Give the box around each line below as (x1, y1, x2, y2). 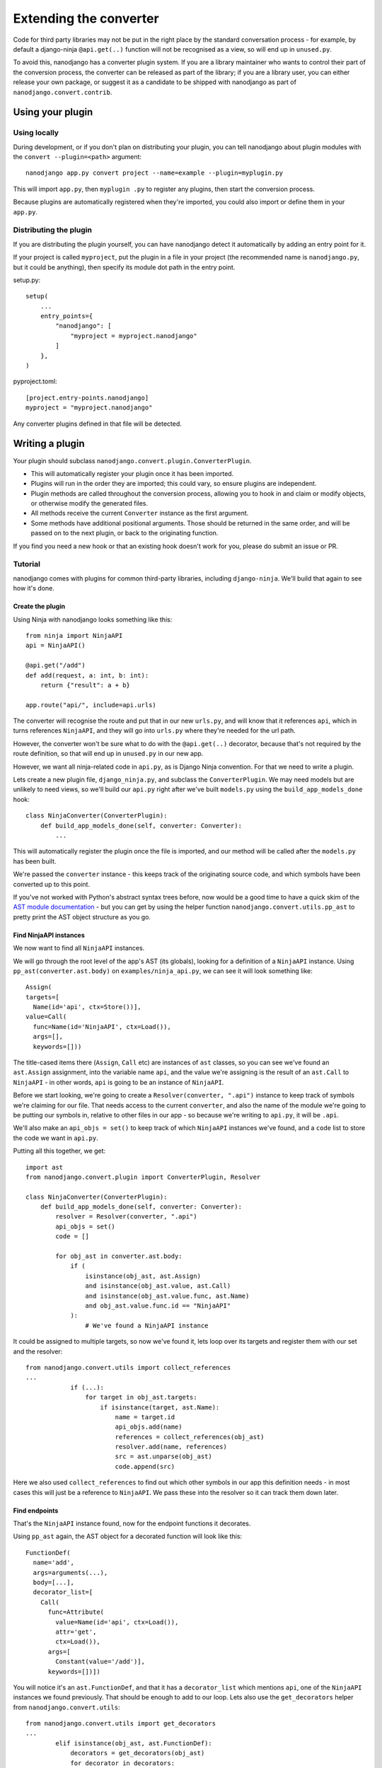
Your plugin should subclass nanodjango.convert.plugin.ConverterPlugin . (13, 456, 252, 465)
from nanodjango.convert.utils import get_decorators (25, 1719, 216, 1728)
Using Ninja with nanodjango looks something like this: (13, 615, 173, 624)
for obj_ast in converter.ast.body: (55, 1252, 183, 1260)
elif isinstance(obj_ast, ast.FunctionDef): (55, 1739, 212, 1747)
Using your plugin (13, 106, 93, 118)
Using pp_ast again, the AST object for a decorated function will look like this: (13, 1532, 243, 1541)
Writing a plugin (13, 438, 85, 450)
